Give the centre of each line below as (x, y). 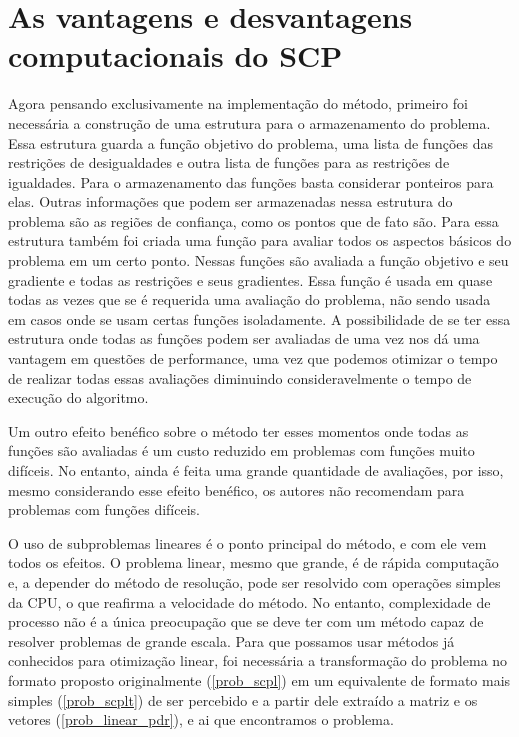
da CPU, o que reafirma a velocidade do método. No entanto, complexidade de (249, 601)
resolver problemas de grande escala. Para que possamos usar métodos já (231, 640)
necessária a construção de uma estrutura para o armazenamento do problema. (249, 122)
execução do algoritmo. (78, 397)
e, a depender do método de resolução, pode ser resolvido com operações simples (254, 581)
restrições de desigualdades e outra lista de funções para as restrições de (229, 162)
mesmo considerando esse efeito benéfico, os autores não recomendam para (236, 489)
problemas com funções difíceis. (104, 509)
